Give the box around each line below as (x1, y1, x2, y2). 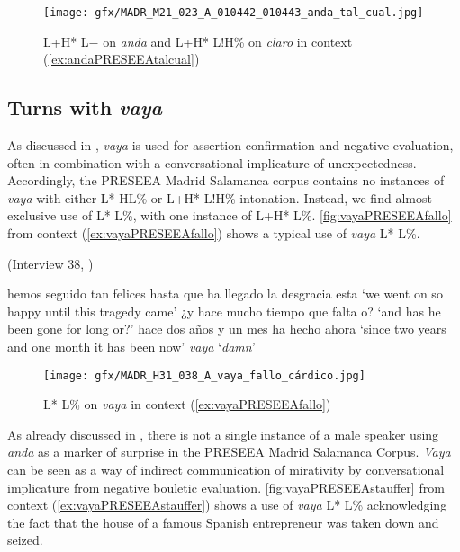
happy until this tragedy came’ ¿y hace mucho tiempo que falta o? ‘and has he (7, 301, 441, 320)
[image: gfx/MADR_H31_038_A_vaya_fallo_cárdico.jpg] (43, 369, 365, 382)
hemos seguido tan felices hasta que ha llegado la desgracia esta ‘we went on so (7, 284, 443, 303)
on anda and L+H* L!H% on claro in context (103, 31, 353, 50)
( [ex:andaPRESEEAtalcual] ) (43, 49, 200, 68)
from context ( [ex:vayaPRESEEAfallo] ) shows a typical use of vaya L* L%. (7, 224, 420, 243)
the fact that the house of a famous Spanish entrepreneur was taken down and (7, 512, 439, 531)
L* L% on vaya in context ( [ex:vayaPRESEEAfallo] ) (43, 395, 331, 414)
